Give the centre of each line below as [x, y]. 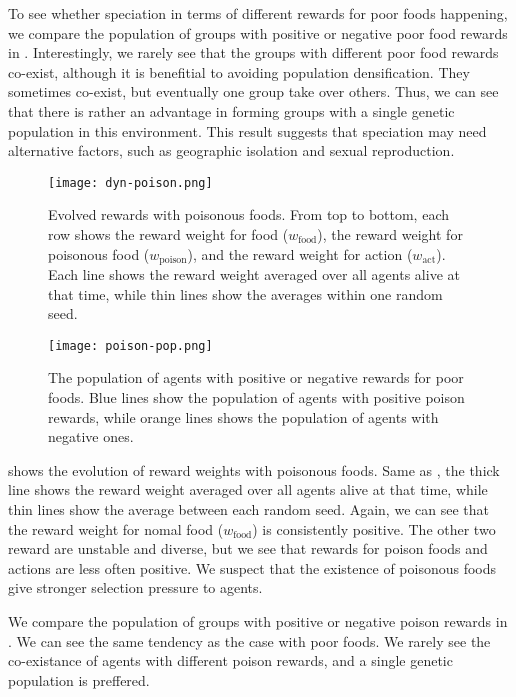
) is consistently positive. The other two [374, 528]
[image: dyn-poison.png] [130, 182]
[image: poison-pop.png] [130, 345]
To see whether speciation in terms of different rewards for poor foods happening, [258, 13]
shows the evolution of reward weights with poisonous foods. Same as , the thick [254, 469]
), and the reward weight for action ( [300, 253]
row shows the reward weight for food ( [168, 234]
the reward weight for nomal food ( [116, 528]
